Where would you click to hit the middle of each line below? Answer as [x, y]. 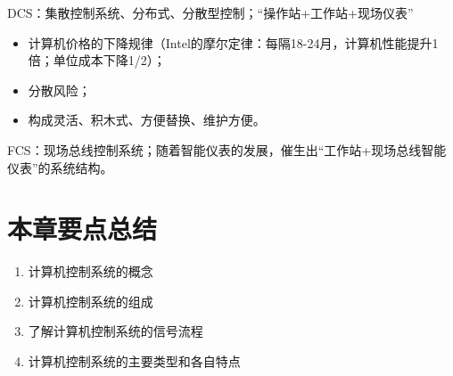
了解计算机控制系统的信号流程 [115, 331]
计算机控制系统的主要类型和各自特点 [134, 361]
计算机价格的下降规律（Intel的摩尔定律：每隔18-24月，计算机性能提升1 [233, 42]
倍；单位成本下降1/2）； [97, 60]
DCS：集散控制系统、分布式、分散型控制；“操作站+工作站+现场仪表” [210, 12]
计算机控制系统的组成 [91, 301]
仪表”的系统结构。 [60, 167]
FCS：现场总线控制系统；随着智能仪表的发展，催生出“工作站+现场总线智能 [227, 149]
